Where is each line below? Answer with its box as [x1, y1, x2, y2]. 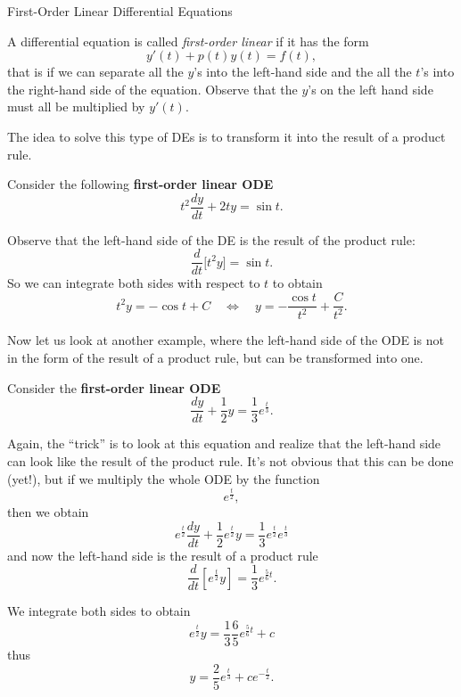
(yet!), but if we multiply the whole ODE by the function [7, 469, 320, 488]
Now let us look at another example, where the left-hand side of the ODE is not [7, 331, 444, 349]
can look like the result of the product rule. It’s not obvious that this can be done [7, 451, 454, 470]
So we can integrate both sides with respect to [7, 274, 260, 292]
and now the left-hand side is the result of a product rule [7, 545, 318, 564]
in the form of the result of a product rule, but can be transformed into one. [7, 348, 424, 367]
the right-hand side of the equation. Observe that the [7, 79, 298, 98]
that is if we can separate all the [7, 62, 184, 81]
